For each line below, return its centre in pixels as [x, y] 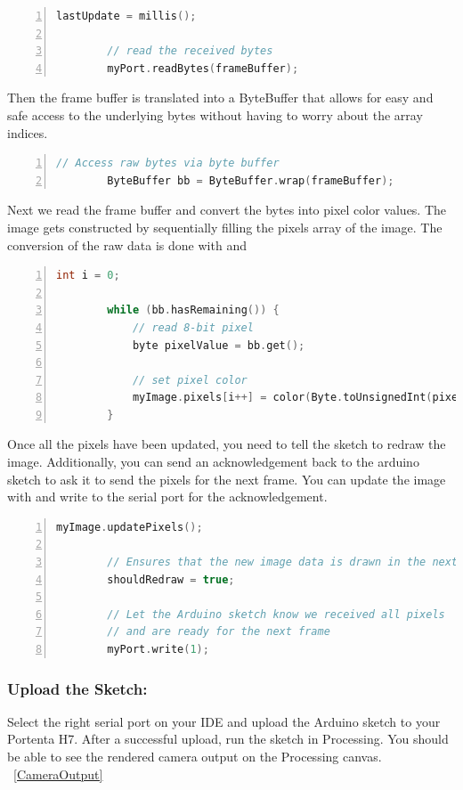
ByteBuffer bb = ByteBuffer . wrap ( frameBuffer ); [251, 180]
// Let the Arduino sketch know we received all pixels [276, 614]
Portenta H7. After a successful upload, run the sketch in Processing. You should [228, 739]
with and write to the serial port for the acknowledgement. [167, 497]
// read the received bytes [190, 51]
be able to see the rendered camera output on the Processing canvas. [195, 756]
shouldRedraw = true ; [171, 579]
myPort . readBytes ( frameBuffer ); [203, 68]
